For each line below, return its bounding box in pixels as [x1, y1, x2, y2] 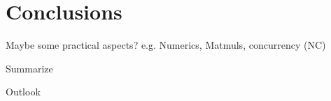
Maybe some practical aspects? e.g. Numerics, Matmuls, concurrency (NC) [6, 38, 326, 52]
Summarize [6, 61, 53, 75]
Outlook [6, 84, 41, 99]
